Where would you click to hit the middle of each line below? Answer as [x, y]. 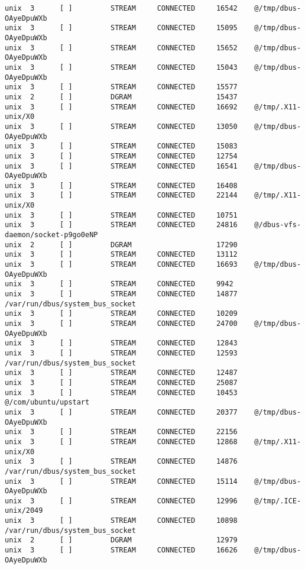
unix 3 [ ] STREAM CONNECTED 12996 [121, 501]
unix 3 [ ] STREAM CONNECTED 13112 [121, 255]
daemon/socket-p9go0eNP [51, 235]
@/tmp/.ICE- [278, 501]
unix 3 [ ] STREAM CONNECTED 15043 [121, 67]
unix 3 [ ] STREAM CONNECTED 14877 [121, 294]
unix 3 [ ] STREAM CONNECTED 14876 [121, 462]
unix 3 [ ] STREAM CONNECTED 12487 [121, 373]
